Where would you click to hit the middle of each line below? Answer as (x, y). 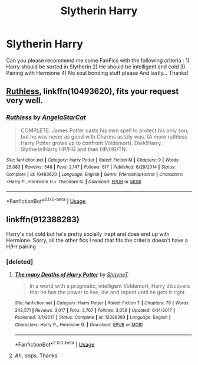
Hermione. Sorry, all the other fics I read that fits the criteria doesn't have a (97, 240)
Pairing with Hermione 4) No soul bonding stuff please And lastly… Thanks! (97, 73)
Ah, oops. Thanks (36, 356)
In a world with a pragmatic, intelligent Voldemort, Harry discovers (110, 286)
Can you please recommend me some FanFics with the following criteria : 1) (98, 60)
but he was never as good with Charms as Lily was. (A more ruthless (104, 136)
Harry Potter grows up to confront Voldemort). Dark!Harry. (91, 143)
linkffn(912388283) (43, 220)
